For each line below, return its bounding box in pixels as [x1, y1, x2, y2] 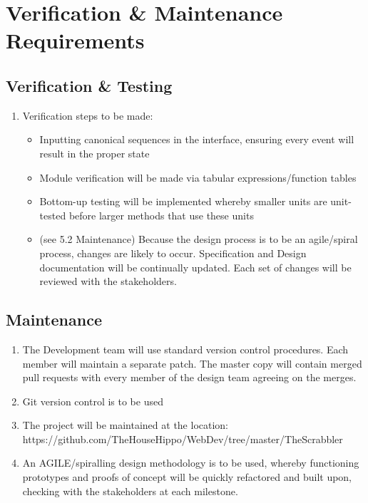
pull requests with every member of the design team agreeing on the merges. [22, 370, 357, 385]
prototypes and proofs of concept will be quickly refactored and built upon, [22, 470, 352, 484]
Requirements [6, 26, 145, 55]
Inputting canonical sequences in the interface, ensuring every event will [39, 132, 354, 147]
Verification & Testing [6, 74, 173, 96]
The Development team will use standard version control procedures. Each [22, 341, 349, 356]
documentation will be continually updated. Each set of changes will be [39, 259, 352, 274]
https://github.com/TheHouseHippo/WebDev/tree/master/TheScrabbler [22, 431, 343, 446]
